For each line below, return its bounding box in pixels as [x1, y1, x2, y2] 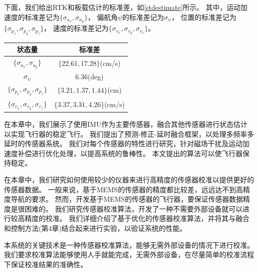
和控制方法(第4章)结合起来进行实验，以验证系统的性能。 [4, 222, 187, 233]
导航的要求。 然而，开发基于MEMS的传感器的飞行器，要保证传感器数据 [10, 194, 243, 204]
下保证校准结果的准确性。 [4, 259, 87, 269]
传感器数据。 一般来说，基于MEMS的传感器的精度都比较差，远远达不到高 [4, 184, 243, 194]
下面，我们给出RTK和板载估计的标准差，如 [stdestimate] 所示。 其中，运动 [4, 2, 241, 12]
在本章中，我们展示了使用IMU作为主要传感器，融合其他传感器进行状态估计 [4, 119, 248, 129]
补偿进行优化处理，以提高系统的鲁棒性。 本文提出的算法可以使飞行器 [17, 148, 243, 158]
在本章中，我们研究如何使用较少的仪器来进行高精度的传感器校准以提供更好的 [4, 174, 254, 184]
